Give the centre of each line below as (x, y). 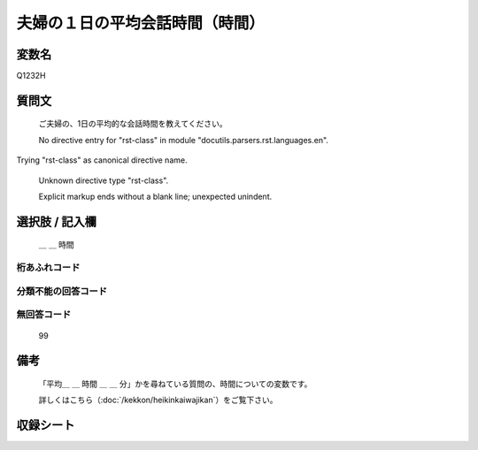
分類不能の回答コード (62, 291)
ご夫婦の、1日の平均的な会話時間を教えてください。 (133, 124)
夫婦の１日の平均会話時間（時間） (141, 23)
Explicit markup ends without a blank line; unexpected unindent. (155, 197)
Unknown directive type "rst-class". (104, 180)
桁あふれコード (48, 268)
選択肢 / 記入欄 (57, 221)
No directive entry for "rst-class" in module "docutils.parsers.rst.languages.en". (184, 140)
